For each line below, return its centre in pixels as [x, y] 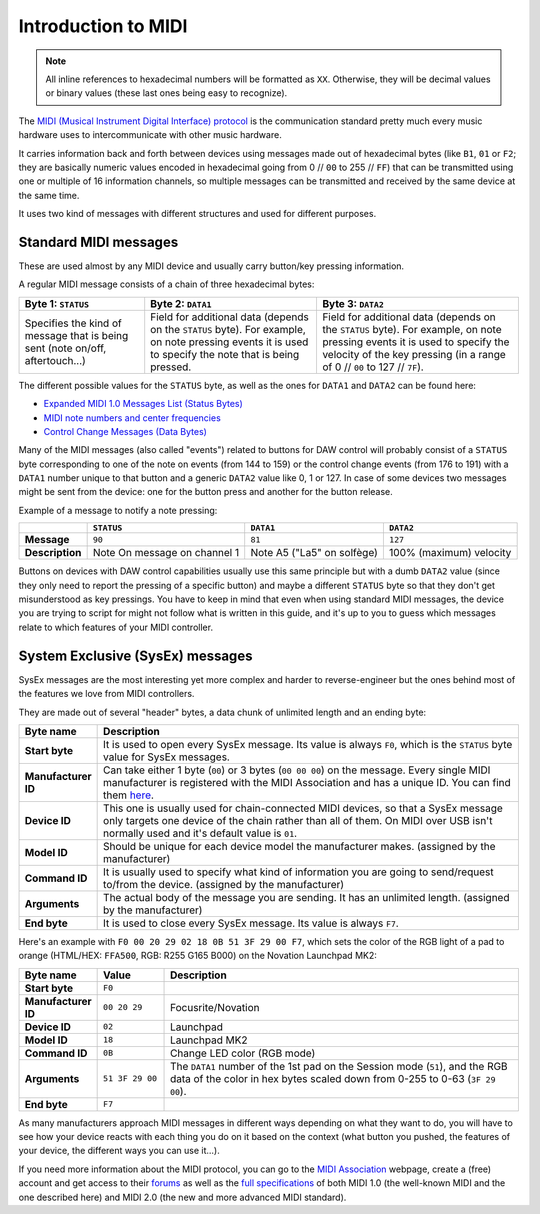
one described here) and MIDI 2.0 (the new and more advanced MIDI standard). [182, 1197]
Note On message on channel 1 [166, 553]
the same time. [49, 195]
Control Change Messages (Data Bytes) [125, 431]
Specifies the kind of [73, 323]
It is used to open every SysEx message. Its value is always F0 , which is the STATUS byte [308, 744]
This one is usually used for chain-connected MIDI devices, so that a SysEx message [303, 808]
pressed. [171, 367]
